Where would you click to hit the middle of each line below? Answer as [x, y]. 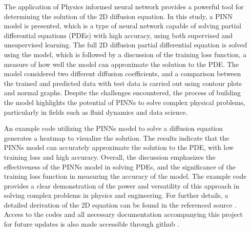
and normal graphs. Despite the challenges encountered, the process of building [122, 93]
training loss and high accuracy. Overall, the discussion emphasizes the [110, 157]
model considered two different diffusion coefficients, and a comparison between [123, 74]
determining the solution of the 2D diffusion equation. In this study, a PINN [118, 16]
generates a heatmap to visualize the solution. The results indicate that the [117, 137]
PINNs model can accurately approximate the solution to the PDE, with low [119, 147]
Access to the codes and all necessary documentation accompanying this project [123, 214]
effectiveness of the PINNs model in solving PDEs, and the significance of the [120, 166]
